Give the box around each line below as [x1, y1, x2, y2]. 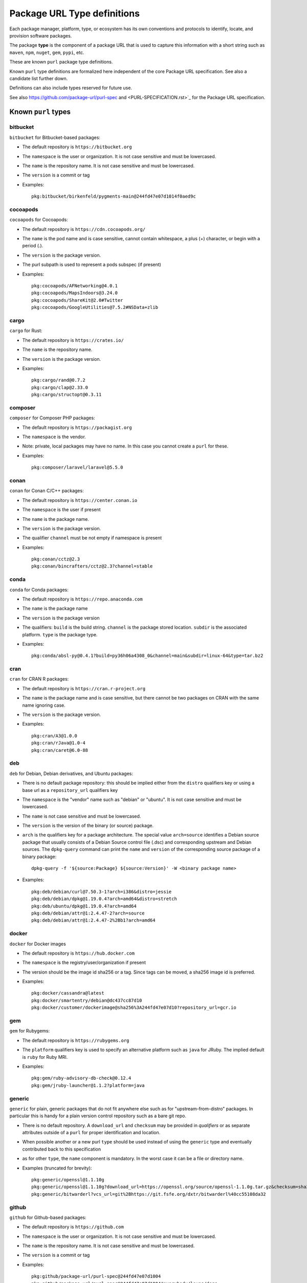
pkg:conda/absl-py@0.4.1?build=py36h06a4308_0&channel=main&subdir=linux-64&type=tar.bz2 [31, 653, 264, 659]
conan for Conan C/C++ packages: [9, 488, 84, 494]
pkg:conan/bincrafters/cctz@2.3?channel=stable [31, 563, 153, 569]
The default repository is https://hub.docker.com [22, 950, 135, 956]
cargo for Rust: [9, 327, 42, 334]
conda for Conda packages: [9, 587, 69, 593]
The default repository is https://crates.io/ [22, 337, 124, 343]
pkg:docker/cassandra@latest [31, 990, 104, 996]
